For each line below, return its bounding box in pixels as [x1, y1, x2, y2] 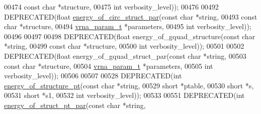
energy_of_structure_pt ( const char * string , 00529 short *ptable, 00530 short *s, [4, 80, 254, 90]
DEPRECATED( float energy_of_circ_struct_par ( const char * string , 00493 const [4, 11, 257, 22]
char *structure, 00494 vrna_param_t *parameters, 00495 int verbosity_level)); [4, 21, 251, 32]
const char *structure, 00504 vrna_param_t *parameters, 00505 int [4, 60, 213, 71]
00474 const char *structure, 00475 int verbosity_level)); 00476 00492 [4, 2, 219, 12]
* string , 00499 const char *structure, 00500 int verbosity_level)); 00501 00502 [4, 41, 244, 51]
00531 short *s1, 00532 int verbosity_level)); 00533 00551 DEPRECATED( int [4, 90, 245, 100]
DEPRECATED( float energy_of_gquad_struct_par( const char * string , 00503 [4, 50, 246, 61]
